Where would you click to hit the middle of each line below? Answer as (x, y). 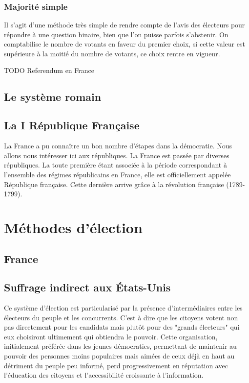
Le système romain (53, 96)
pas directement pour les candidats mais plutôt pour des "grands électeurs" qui (122, 327)
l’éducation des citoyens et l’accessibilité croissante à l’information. (104, 375)
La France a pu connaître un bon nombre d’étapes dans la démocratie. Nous (118, 146)
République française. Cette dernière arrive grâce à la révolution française (114, 184)
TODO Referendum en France (49, 70)
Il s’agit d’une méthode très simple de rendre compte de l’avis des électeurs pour (124, 25)
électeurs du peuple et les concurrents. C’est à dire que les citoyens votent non (121, 317)
